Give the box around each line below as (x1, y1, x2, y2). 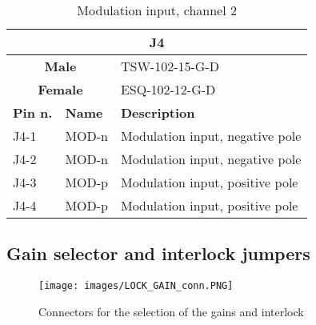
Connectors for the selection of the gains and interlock (38, 303, 304, 319)
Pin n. (13, 103, 53, 122)
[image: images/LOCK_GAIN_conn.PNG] (38, 280, 234, 292)
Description (120, 103, 195, 122)
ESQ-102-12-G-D (120, 80, 216, 98)
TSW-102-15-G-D (120, 57, 219, 75)
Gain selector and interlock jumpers (6, 241, 310, 266)
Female (38, 80, 83, 98)
